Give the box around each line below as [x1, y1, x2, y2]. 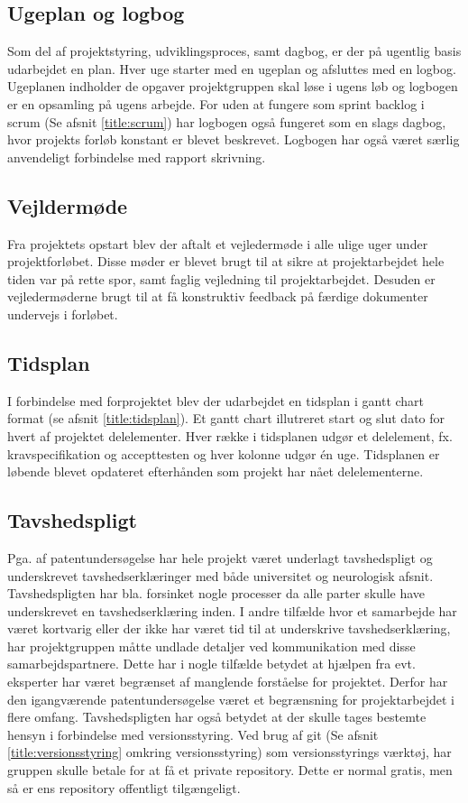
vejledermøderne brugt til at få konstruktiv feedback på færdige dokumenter [7, 287, 428, 306]
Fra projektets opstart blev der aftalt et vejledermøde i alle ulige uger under [7, 234, 428, 253]
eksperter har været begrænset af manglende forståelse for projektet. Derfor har [7, 672, 448, 691]
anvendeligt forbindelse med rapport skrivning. [7, 147, 266, 166]
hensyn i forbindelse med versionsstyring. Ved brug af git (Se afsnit [7, 725, 379, 743]
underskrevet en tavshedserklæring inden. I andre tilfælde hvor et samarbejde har [7, 601, 457, 620]
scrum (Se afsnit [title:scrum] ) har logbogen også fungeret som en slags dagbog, [7, 112, 446, 131]
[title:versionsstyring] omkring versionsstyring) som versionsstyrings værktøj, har [7, 743, 452, 761]
